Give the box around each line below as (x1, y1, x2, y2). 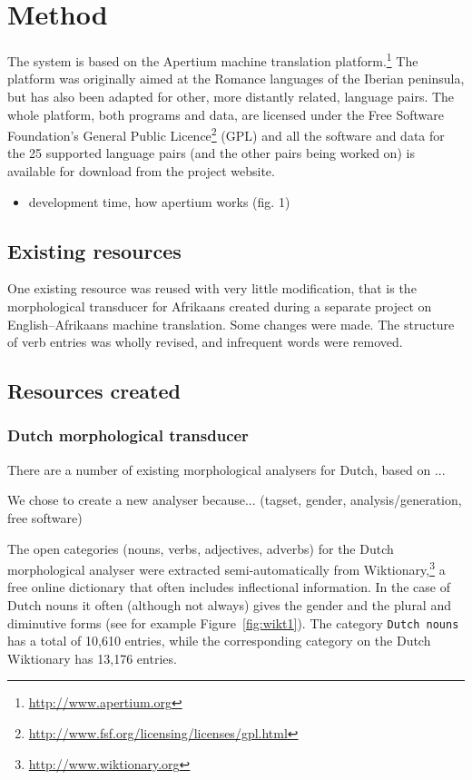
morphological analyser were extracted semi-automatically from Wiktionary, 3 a (7, 558, 446, 578)
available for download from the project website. (7, 162, 275, 180)
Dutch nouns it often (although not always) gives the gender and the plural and (7, 595, 451, 614)
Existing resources (7, 236, 182, 264)
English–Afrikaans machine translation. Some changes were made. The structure (7, 314, 455, 333)
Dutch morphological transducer (7, 424, 249, 447)
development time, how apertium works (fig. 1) (28, 192, 290, 211)
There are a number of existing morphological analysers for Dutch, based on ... (7, 459, 446, 479)
